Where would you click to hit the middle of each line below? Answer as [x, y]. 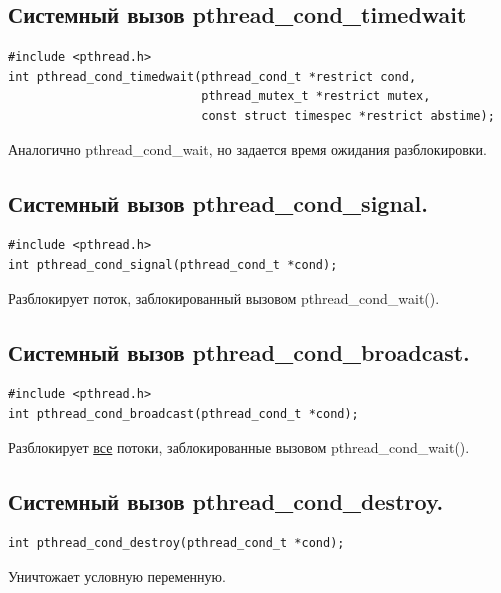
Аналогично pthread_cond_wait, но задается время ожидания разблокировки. [247, 148]
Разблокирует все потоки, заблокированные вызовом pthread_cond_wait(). [239, 446]
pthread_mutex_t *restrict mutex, [316, 96]
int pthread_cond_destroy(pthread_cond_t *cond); [176, 543]
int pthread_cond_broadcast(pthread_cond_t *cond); [183, 413]
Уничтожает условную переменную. [117, 575]
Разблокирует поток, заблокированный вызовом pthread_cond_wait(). [224, 297]
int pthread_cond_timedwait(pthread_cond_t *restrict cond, [212, 76]
